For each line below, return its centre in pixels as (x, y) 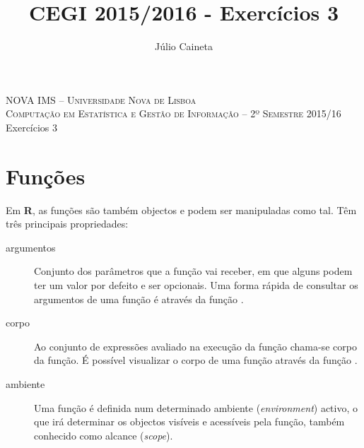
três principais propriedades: (67, 224)
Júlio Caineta (184, 46)
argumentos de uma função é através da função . (139, 299)
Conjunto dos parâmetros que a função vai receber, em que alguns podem (193, 271)
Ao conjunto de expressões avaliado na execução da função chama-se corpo (195, 346)
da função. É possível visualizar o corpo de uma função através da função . (196, 360)
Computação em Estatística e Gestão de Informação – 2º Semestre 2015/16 (174, 113)
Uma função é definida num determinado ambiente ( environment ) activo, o (196, 407)
